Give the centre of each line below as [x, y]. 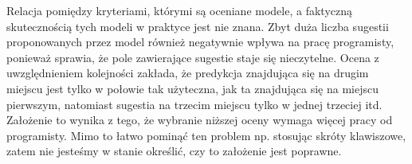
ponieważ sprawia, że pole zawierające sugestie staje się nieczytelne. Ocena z [193, 57]
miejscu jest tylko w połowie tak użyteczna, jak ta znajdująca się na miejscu [192, 88]
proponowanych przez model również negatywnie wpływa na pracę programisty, [200, 42]
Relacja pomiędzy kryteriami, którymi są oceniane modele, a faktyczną [179, 10]
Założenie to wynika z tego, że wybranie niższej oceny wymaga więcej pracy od [200, 120]
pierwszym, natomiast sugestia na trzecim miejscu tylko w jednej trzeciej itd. [194, 104]
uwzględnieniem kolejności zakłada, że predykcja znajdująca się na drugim [188, 73]
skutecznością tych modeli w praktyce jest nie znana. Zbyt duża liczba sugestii [198, 26]
